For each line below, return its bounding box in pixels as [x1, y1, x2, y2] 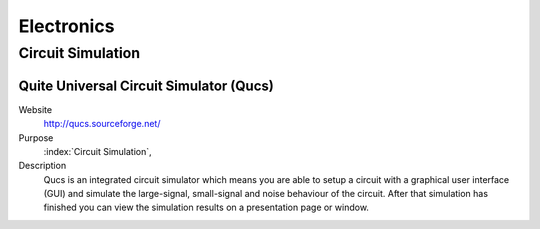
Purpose [18, 131, 54, 144]
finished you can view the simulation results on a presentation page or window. [43, 201, 370, 214]
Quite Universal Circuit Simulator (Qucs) [18, 77, 274, 94]
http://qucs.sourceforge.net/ [43, 118, 161, 130]
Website [18, 103, 53, 115]
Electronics [18, 15, 115, 37]
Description [18, 160, 67, 172]
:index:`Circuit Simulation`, [43, 145, 152, 157]
